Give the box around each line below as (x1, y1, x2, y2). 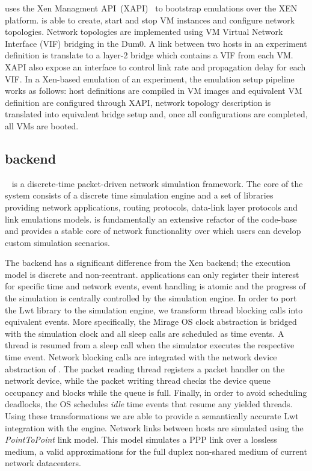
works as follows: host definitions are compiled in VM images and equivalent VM (5, 84, 302, 97)
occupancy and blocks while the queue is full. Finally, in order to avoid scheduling (5, 386, 307, 398)
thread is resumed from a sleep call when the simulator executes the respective (5, 339, 295, 351)
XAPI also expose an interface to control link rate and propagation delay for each (5, 60, 306, 73)
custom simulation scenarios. (5, 236, 110, 248)
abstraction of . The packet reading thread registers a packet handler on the (5, 362, 285, 375)
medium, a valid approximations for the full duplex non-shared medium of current (5, 445, 307, 457)
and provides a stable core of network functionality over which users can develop (5, 224, 301, 237)
